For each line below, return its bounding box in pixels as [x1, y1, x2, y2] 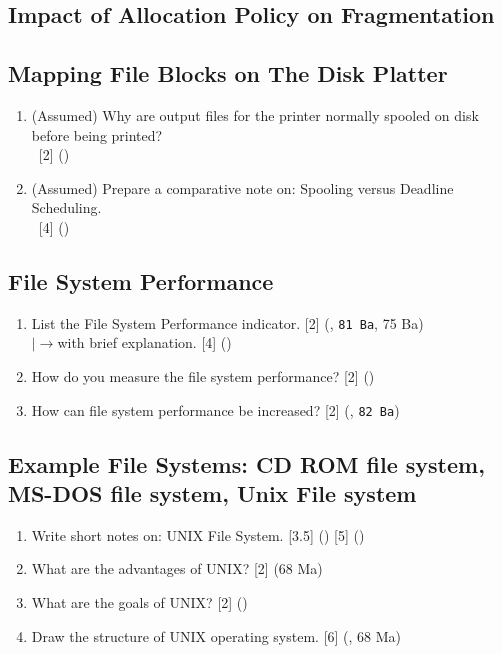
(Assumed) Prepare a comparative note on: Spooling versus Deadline [31, 177, 454, 198]
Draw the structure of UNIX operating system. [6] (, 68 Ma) [31, 625, 402, 646]
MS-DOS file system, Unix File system [8, 478, 417, 509]
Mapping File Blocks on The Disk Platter [8, 58, 448, 89]
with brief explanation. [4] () [57, 332, 232, 353]
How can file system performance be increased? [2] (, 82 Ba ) [31, 399, 400, 420]
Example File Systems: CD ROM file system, [8, 448, 485, 479]
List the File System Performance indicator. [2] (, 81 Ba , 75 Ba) [31, 312, 424, 333]
